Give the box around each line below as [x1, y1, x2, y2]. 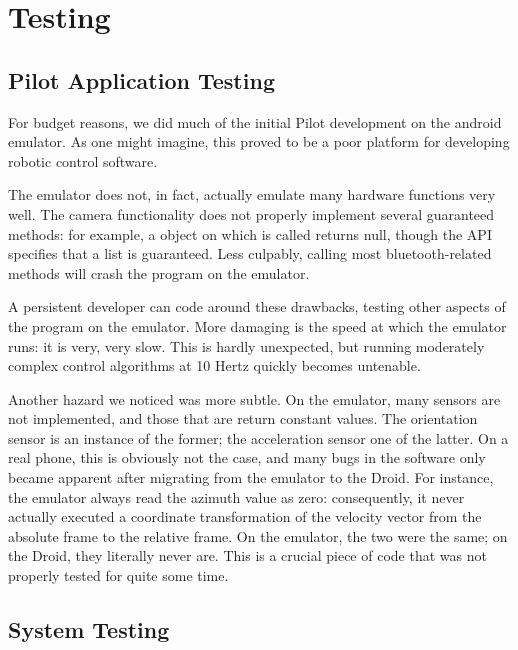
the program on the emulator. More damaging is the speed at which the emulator [8, 315, 507, 336]
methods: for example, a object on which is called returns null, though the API [8, 223, 492, 244]
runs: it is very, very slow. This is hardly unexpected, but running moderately [8, 335, 485, 356]
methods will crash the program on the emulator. [8, 262, 310, 283]
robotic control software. [8, 150, 158, 171]
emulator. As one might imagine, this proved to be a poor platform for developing [8, 131, 510, 152]
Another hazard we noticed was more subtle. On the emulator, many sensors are [8, 388, 501, 409]
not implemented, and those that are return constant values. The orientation [8, 408, 478, 429]
